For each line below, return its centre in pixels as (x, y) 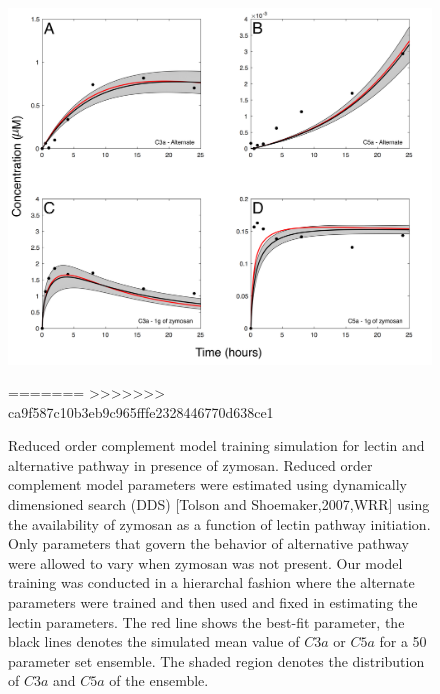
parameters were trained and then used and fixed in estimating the (213, 602)
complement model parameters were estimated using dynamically (207, 484)
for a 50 (403, 641)
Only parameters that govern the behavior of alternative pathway (208, 543)
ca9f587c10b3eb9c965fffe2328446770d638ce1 (141, 411)
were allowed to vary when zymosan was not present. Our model (205, 562)
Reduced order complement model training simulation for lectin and (216, 445)
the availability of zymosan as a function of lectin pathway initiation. (219, 523)
